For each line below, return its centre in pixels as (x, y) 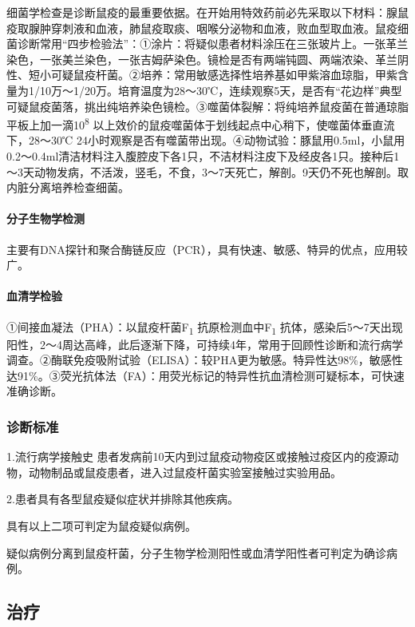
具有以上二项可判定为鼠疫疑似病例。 (101, 526)
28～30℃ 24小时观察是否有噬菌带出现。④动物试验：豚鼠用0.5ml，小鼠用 (217, 140)
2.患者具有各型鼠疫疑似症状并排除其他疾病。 (123, 499)
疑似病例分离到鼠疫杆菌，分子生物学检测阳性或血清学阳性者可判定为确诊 (196, 552)
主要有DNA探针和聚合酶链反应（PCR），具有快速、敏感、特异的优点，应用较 (207, 249)
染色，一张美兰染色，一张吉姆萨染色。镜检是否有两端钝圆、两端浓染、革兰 (202, 59)
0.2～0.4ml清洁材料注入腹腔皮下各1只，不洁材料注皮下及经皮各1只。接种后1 (203, 156)
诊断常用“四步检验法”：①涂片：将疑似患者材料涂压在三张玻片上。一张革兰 (213, 44)
